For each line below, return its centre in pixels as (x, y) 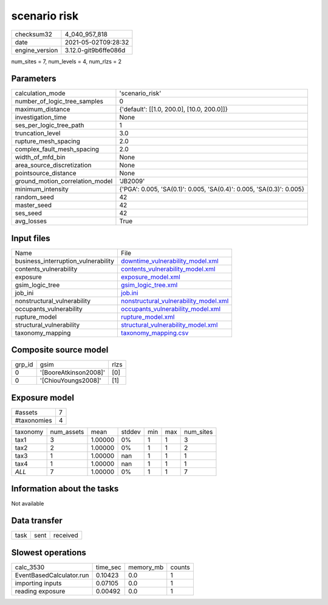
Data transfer (37, 521)
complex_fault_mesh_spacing (57, 149)
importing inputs (38, 583)
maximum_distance (43, 110)
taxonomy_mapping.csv (155, 333)
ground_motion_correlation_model (64, 181)
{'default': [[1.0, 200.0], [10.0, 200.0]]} (173, 110)
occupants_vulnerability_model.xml (171, 309)
